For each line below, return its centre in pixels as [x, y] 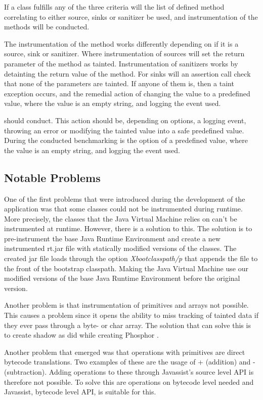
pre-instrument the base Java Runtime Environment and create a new [112, 238]
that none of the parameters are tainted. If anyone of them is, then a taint [119, 83]
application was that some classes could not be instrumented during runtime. [123, 209]
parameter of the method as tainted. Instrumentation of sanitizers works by [121, 63]
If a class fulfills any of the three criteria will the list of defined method [114, 7]
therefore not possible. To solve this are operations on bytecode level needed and [129, 381]
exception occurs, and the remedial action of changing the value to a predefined [127, 93]
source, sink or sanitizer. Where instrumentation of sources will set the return [124, 53]
